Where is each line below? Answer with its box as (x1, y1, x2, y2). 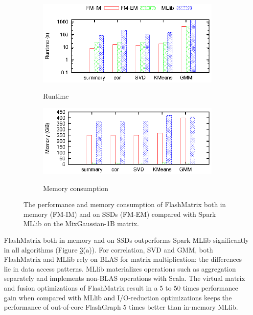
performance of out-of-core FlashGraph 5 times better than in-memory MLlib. (4, 302, 238, 312)
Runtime (43, 91, 69, 101)
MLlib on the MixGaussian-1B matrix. (23, 218, 139, 229)
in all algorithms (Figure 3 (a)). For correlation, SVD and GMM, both (4, 244, 213, 254)
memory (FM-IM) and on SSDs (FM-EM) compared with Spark (23, 209, 216, 219)
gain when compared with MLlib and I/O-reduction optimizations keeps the (4, 292, 232, 302)
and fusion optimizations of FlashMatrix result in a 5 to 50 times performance (4, 282, 238, 293)
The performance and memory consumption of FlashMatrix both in (23, 199, 226, 210)
